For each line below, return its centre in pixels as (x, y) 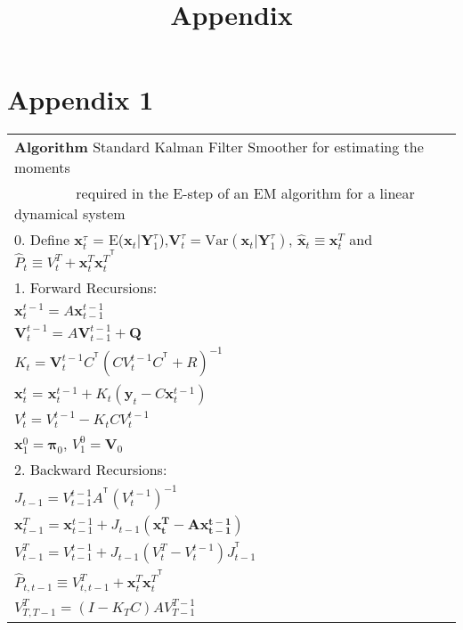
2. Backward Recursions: (91, 470)
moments (42, 168)
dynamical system (70, 214)
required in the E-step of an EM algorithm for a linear (245, 193)
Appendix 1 (81, 99)
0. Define (42, 240)
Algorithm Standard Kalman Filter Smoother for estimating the (219, 147)
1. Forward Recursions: (86, 287)
